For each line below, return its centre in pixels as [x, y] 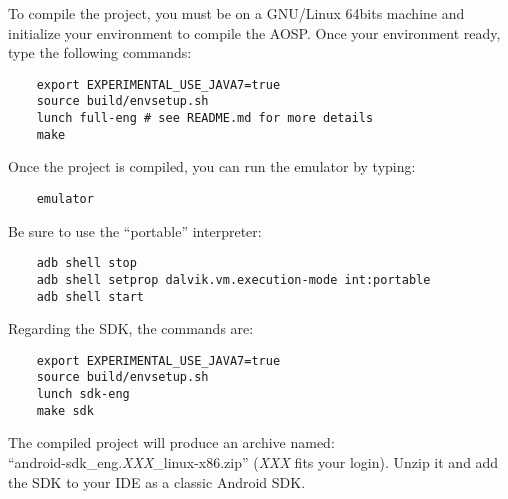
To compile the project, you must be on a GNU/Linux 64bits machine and [236, 13]
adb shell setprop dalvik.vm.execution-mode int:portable [233, 279]
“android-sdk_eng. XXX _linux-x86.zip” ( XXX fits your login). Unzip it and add [253, 462]
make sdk [65, 410]
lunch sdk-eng [83, 394]
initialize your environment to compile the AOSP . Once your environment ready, [254, 32]
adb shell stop [86, 263]
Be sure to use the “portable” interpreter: [135, 230]
